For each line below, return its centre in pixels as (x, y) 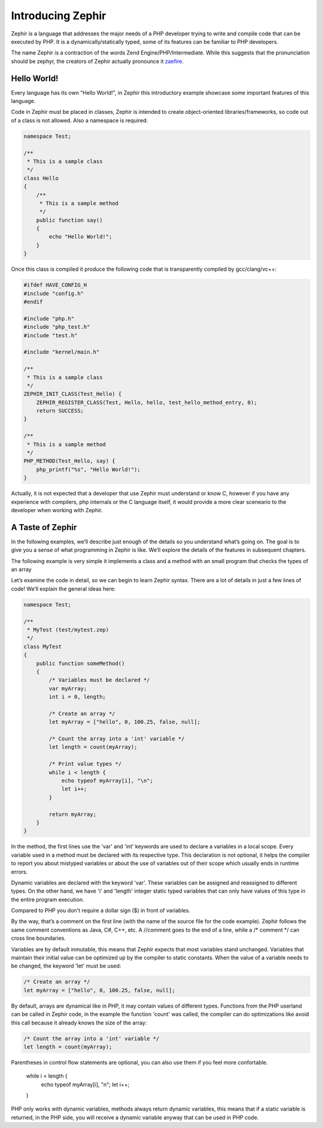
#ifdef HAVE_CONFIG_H (55, 285)
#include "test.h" (51, 335)
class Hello (41, 178)
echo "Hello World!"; (80, 237)
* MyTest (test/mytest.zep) (68, 630)
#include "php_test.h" (57, 327)
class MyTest (43, 646)
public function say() (69, 220)
